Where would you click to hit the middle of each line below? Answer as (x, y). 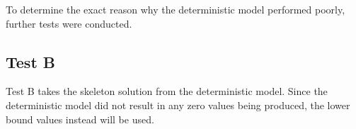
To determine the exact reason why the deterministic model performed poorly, (176, 9)
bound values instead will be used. (80, 119)
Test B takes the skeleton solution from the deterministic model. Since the (167, 91)
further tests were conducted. (69, 23)
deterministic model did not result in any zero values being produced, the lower (178, 105)
